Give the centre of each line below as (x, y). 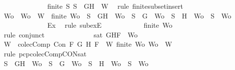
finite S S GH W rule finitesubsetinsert (115, 6)
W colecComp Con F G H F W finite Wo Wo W (88, 44)
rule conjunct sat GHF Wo (71, 34)
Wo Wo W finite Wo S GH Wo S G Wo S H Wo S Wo (117, 15)
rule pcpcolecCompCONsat (45, 53)
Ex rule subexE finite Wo (110, 25)
